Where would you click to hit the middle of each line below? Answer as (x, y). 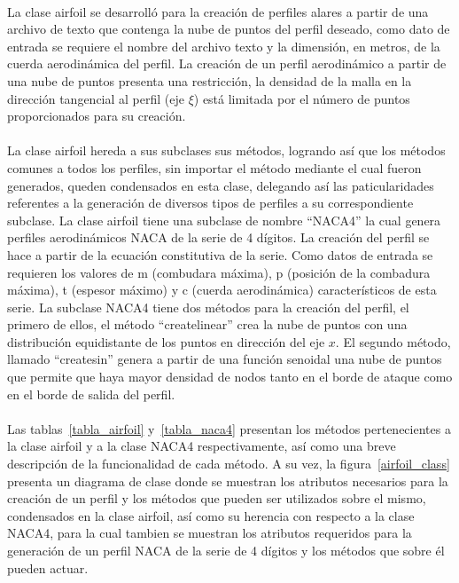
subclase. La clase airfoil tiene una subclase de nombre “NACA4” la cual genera (224, 220)
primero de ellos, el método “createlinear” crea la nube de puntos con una (207, 324)
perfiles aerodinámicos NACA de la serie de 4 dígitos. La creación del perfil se (218, 237)
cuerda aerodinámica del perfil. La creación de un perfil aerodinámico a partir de (227, 63)
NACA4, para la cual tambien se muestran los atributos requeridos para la (210, 533)
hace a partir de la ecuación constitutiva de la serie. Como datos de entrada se (220, 254)
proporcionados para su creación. (97, 116)
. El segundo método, (393, 341)
